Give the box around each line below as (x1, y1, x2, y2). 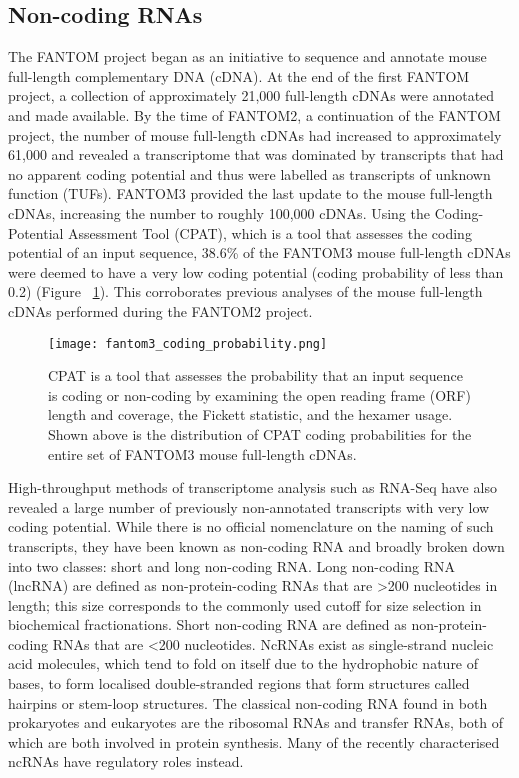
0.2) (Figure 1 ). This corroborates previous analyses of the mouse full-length (8, 281, 483, 302)
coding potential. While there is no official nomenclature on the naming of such (8, 516, 494, 537)
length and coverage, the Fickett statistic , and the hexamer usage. (48, 404, 453, 425)
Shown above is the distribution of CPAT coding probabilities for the (48, 423, 472, 444)
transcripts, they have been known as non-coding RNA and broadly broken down (8, 535, 505, 556)
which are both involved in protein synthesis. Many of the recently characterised (8, 731, 500, 752)
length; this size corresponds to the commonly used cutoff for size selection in (8, 594, 482, 615)
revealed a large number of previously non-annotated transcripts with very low (8, 496, 490, 517)
